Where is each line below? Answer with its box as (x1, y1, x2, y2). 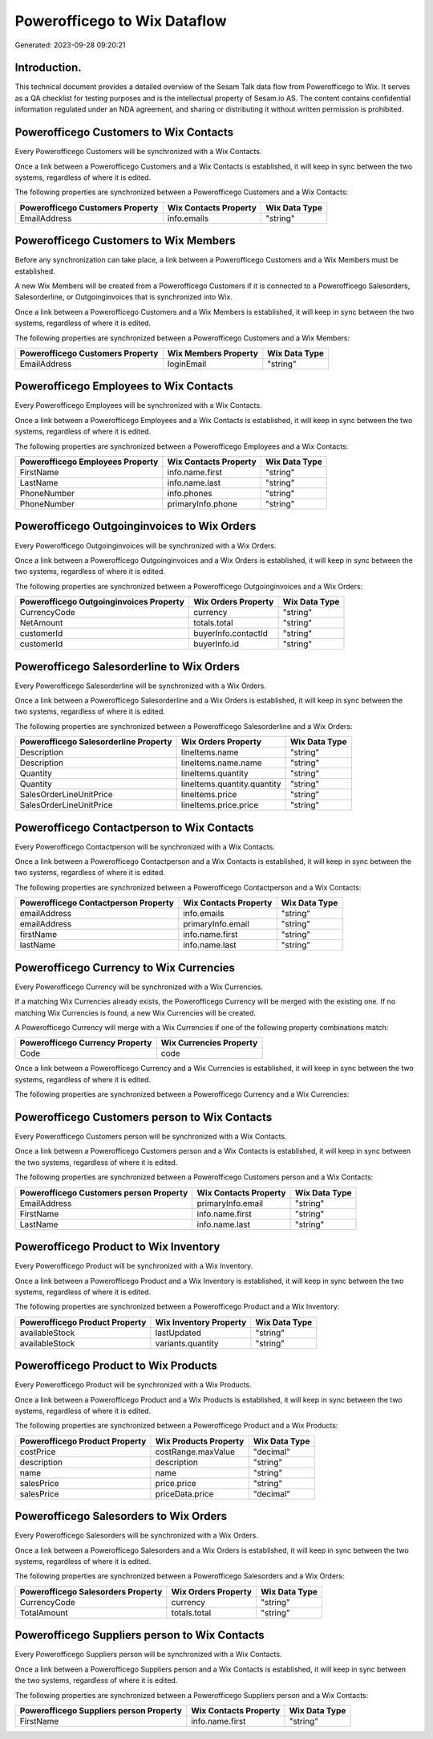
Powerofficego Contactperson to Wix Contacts (14, 821, 254, 834)
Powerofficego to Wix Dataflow (14, 12, 228, 30)
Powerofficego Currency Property (19, 1037, 152, 1049)
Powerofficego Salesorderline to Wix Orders (14, 659, 241, 674)
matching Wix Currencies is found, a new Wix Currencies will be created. (14, 1008, 257, 1017)
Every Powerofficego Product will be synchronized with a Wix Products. (14, 1380, 252, 1390)
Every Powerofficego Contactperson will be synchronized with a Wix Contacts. (14, 841, 276, 851)
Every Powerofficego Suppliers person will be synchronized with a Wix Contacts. (14, 1650, 282, 1660)
